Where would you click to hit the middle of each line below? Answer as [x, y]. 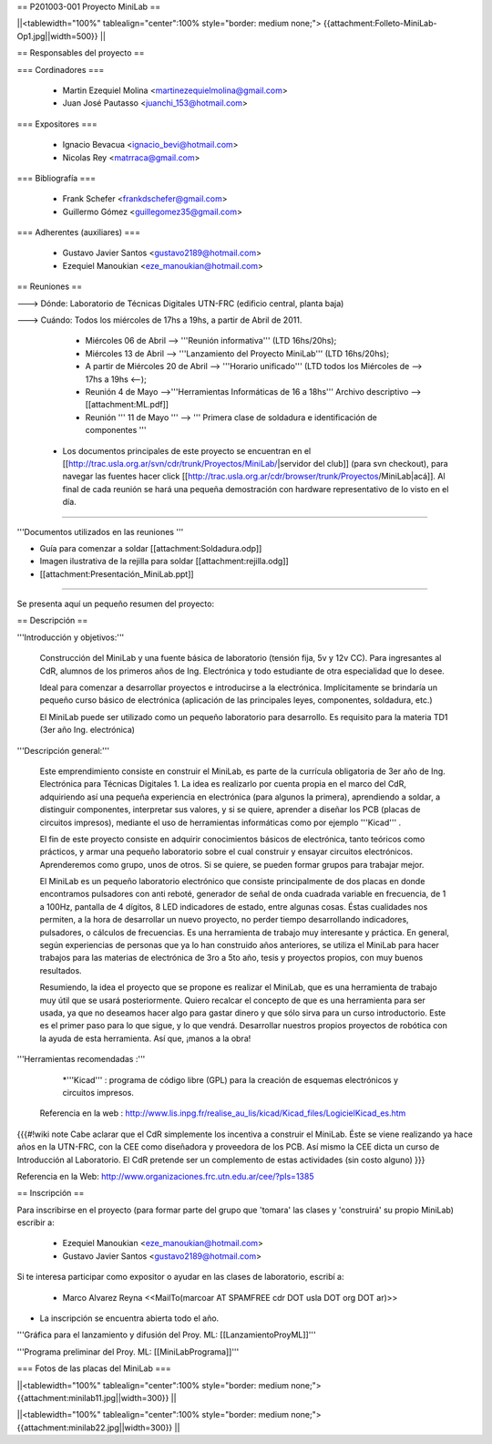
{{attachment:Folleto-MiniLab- [380, 24]
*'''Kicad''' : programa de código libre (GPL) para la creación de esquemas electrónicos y [231, 1079]
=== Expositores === [57, 124]
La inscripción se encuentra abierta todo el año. [129, 1318]
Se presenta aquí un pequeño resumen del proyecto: [115, 604]
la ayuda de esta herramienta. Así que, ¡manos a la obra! [145, 1038]
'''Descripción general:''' [63, 750]
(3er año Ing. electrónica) [87, 730]
